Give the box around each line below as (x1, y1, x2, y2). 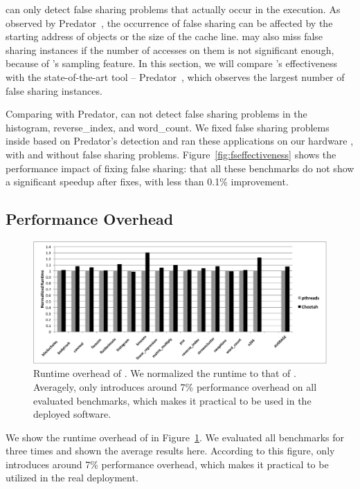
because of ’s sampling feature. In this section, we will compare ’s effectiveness (6, 56, 337, 71)
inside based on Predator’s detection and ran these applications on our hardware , (6, 133, 354, 148)
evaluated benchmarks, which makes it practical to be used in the (33, 393, 312, 407)
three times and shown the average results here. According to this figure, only (6, 443, 335, 458)
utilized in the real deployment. (6, 470, 138, 485)
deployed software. (33, 407, 111, 421)
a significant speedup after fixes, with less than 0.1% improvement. (6, 174, 289, 189)
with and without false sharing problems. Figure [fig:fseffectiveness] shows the (6, 147, 336, 161)
